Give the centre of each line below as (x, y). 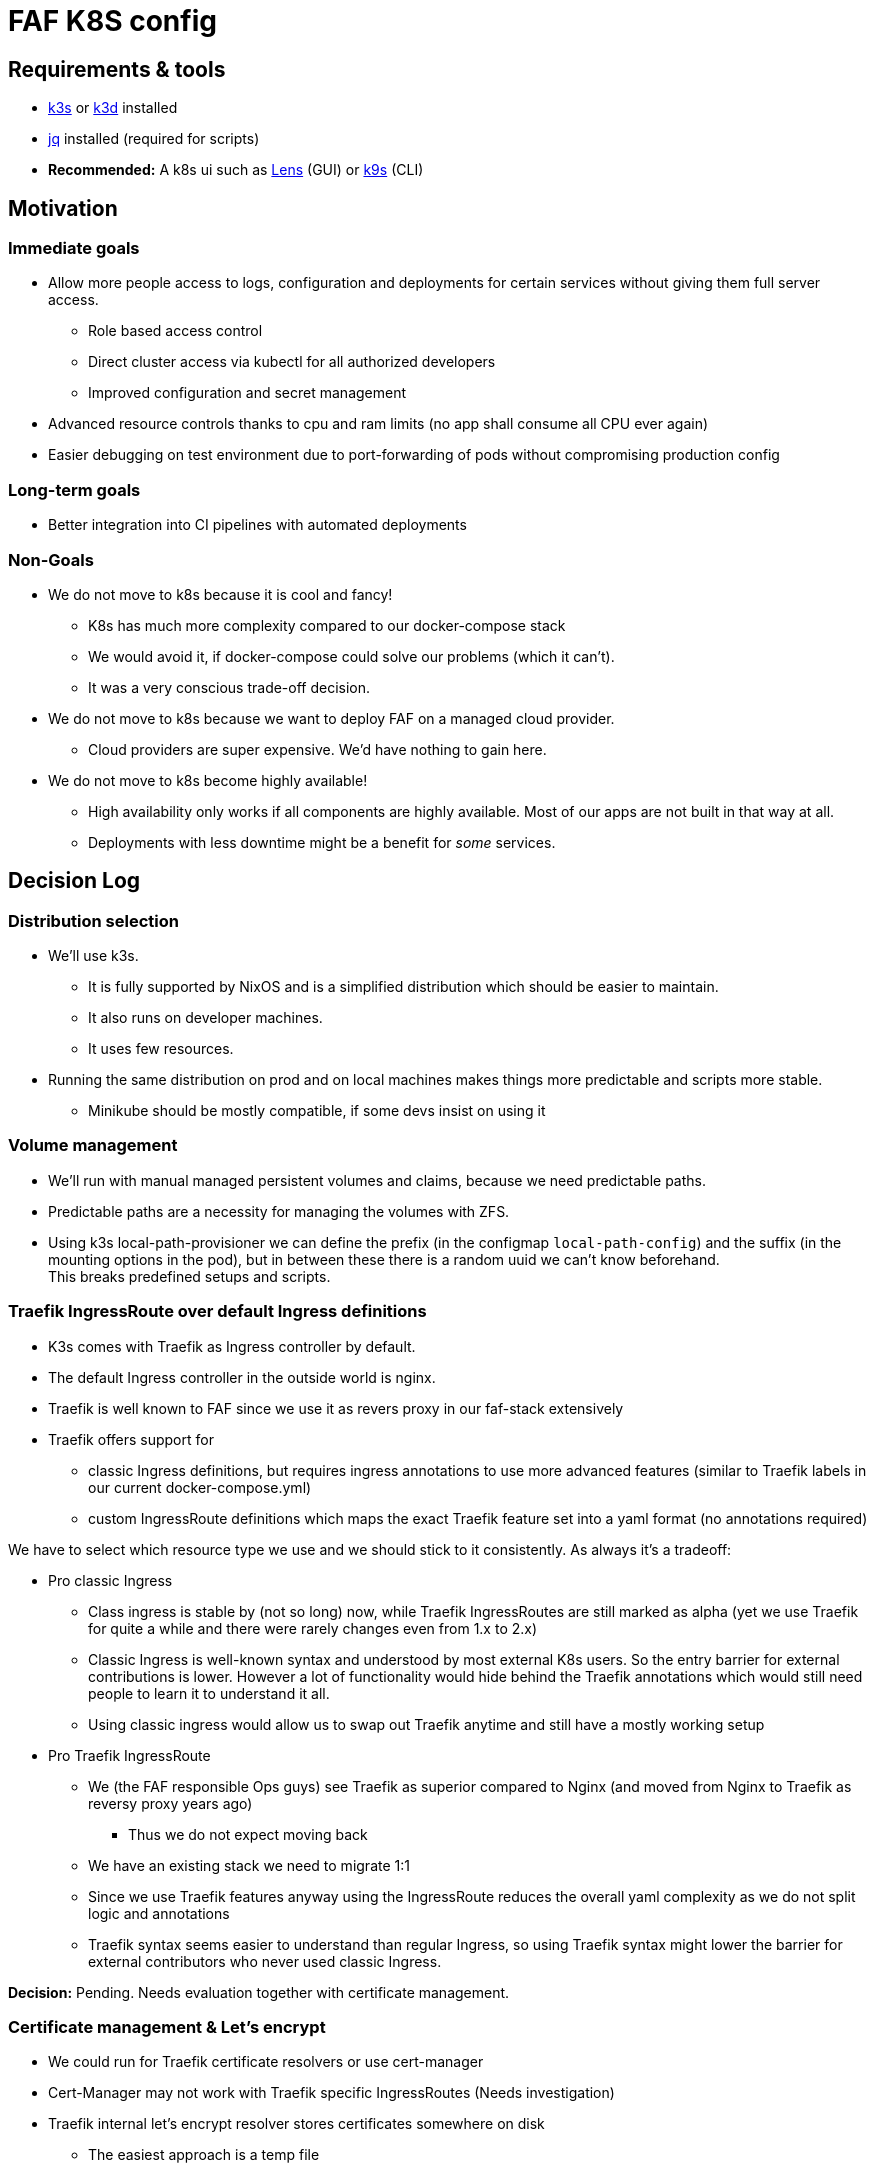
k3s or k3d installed (113, 108)
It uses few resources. (161, 1049)
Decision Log (74, 881)
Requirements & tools (117, 69)
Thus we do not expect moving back (248, 1834)
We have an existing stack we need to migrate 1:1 (249, 1865)
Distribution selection (93, 920)
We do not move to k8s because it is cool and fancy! (220, 594)
